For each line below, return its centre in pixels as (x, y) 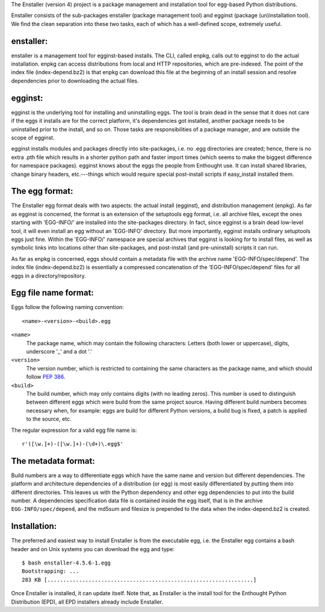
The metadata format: (53, 461)
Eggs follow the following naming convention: (67, 307)
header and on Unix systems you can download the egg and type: (93, 549)
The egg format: (42, 191)
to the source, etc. (49, 419)
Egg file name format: (53, 293)
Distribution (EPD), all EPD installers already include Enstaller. (87, 602)
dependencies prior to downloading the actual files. (75, 81)
